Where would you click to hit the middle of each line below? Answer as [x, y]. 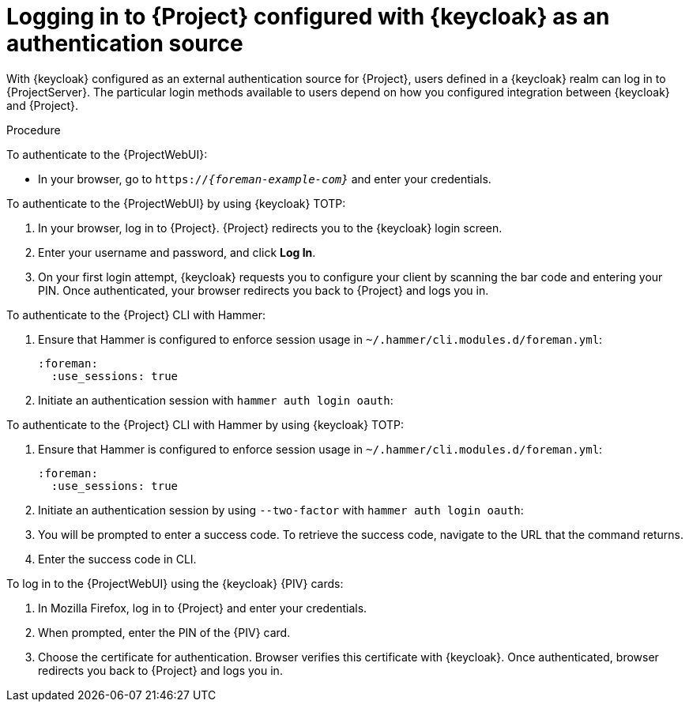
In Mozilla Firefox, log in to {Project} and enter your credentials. [203, 608]
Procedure [34, 130]
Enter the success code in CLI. [117, 559]
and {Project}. [43, 105]
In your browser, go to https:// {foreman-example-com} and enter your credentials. [265, 179]
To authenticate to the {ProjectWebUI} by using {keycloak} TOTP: [176, 203]
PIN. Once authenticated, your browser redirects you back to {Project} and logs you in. [264, 290]
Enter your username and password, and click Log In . [177, 252]
